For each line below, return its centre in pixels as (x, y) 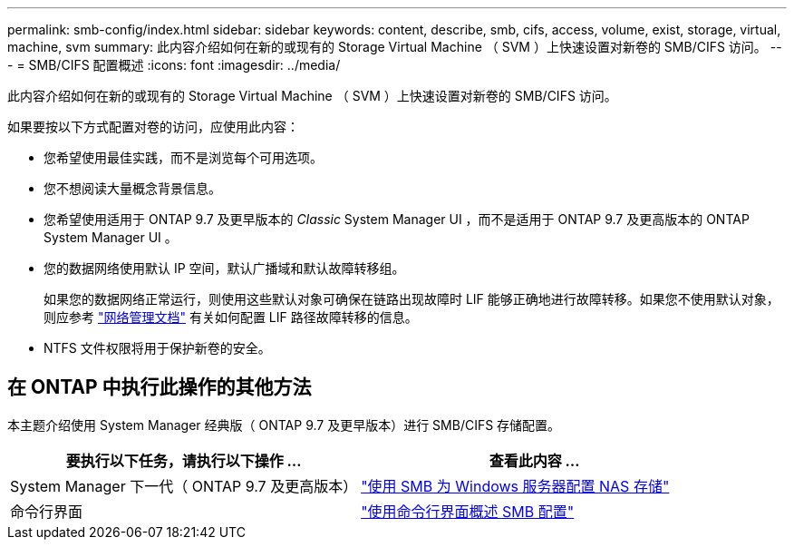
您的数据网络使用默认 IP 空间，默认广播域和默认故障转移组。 (224, 268)
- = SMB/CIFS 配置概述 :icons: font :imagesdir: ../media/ (174, 65)
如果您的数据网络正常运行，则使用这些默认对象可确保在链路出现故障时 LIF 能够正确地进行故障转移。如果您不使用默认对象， (412, 299)
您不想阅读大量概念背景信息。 (132, 188)
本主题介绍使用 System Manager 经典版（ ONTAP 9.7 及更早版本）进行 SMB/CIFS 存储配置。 (284, 425)
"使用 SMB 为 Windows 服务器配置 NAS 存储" (515, 486)
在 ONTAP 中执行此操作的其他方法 (160, 387)
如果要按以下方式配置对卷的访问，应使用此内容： (153, 127)
